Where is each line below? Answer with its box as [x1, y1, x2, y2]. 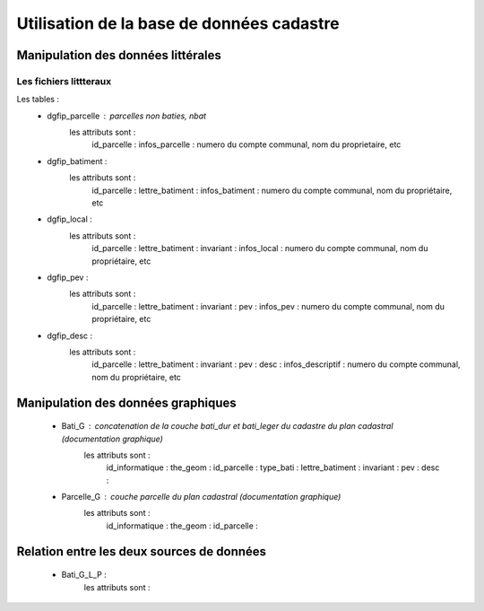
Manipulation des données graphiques [16, 395, 237, 410]
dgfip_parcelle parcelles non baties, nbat [47, 110, 206, 121]
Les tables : [16, 94, 60, 105]
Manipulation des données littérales [16, 48, 221, 63]
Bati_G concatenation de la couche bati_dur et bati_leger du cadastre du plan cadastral [61, 421, 393, 432]
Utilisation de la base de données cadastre [16, 13, 340, 33]
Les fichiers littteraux [16, 74, 112, 87]
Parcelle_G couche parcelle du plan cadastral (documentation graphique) [61, 492, 341, 502]
